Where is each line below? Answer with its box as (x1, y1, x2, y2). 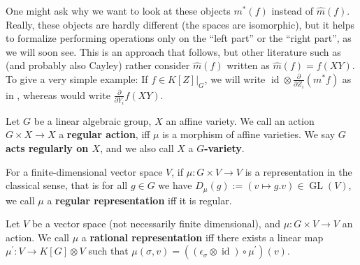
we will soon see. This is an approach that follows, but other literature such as (6, 44, 341, 59)
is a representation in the (245, 164, 352, 179)
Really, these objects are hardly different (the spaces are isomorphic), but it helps (6, 17, 354, 31)
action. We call (6, 229, 69, 244)
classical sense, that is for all (6, 178, 128, 192)
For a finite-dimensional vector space (6, 164, 163, 179)
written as (226, 58, 270, 73)
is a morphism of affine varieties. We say (162, 127, 336, 142)
